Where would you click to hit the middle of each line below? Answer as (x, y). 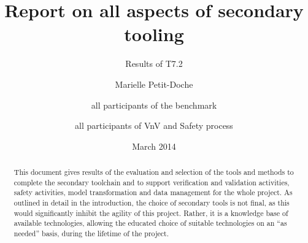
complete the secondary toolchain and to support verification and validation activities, (152, 182)
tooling (154, 34)
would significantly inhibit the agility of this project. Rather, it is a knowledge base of (151, 213)
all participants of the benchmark (154, 105)
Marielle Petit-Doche (154, 84)
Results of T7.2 (154, 64)
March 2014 (154, 146)
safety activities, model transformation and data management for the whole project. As (153, 192)
